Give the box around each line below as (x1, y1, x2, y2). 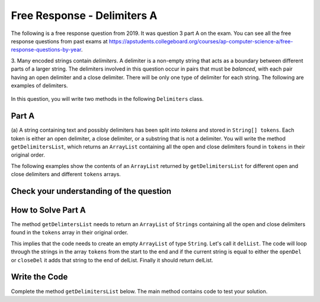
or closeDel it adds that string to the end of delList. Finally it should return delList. (11, 256, 213, 263)
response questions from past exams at (11, 37, 108, 44)
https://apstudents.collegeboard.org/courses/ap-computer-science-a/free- (108, 37, 293, 44)
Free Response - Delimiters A (11, 9, 158, 22)
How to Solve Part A (11, 205, 86, 215)
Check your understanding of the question (11, 186, 172, 196)
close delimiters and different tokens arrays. (11, 171, 121, 178)
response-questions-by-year (11, 46, 81, 53)
